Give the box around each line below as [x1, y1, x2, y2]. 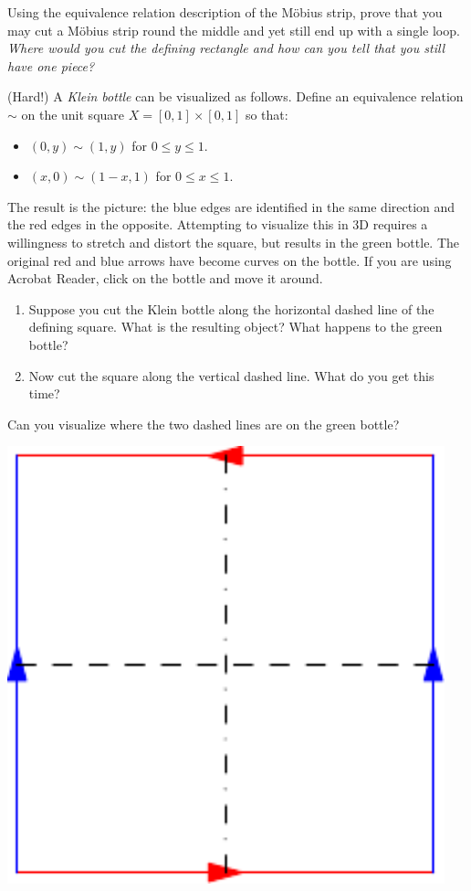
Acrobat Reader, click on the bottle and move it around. [7, 269, 323, 288]
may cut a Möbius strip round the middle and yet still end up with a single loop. [7, 20, 460, 39]
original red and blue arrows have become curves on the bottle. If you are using [7, 250, 452, 270]
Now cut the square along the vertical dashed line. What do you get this [28, 366, 434, 385]
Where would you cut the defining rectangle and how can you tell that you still [7, 38, 445, 58]
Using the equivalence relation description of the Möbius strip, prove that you [7, 3, 443, 21]
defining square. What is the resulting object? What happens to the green [28, 317, 443, 336]
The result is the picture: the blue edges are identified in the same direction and [7, 196, 455, 216]
